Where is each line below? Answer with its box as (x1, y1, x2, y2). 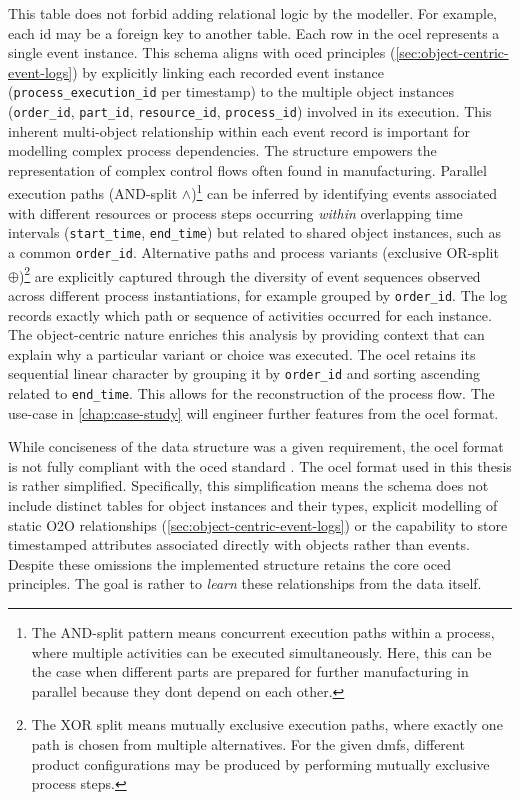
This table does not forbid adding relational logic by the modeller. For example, (8, 3, 497, 23)
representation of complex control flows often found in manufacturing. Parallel (8, 159, 487, 180)
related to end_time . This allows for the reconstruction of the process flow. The (8, 382, 495, 403)
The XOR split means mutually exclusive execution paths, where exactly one (31, 714, 503, 735)
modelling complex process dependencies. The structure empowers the (8, 140, 437, 161)
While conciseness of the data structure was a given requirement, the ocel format (8, 436, 504, 457)
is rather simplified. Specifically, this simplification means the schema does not (8, 475, 489, 496)
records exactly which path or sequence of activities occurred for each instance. (8, 304, 492, 325)
